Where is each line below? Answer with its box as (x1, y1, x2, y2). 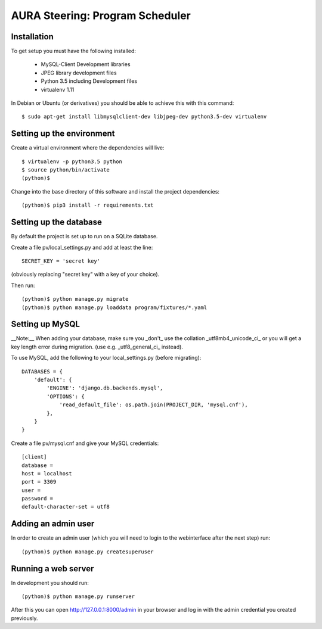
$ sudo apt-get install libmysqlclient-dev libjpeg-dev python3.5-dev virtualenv (21, 113, 267, 120)
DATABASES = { (21, 368, 63, 375)
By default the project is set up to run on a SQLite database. (11, 233, 158, 240)
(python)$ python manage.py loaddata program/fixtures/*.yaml (21, 304, 208, 311)
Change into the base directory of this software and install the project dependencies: (11, 188, 220, 195)
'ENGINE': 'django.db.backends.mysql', (47, 385, 163, 391)
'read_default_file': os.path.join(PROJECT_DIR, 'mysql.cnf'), (59, 401, 248, 408)
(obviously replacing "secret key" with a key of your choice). (11, 271, 160, 278)
